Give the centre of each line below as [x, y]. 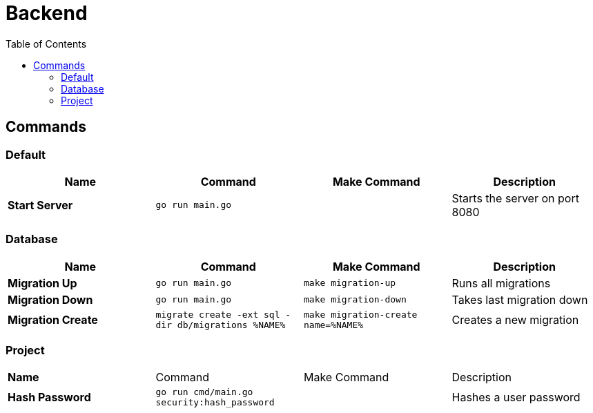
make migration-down [355, 300]
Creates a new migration [515, 319]
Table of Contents [46, 44]
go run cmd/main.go [204, 392]
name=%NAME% [334, 325]
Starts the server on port [515, 198]
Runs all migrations [501, 283]
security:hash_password [215, 403]
